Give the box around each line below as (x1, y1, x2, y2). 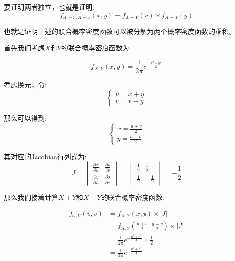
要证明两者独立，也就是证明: (4, 2, 94, 12)
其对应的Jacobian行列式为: (4, 151, 87, 161)
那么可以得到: (4, 113, 47, 123)
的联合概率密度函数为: (61, 42, 131, 52)
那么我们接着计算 (4, 192, 58, 202)
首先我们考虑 (4, 42, 45, 52)
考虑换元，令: (4, 80, 47, 90)
